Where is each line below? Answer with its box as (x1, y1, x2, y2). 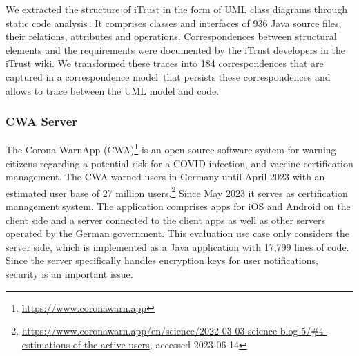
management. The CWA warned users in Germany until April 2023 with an (6, 169, 325, 184)
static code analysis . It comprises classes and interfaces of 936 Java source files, (6, 15, 342, 30)
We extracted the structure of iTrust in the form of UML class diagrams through (6, 2, 348, 16)
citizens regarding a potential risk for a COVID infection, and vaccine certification (6, 156, 353, 170)
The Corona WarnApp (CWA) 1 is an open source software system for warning (6, 140, 336, 157)
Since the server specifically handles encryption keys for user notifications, (6, 253, 318, 268)
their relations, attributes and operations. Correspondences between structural (6, 29, 337, 44)
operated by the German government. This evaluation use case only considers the (6, 226, 349, 241)
